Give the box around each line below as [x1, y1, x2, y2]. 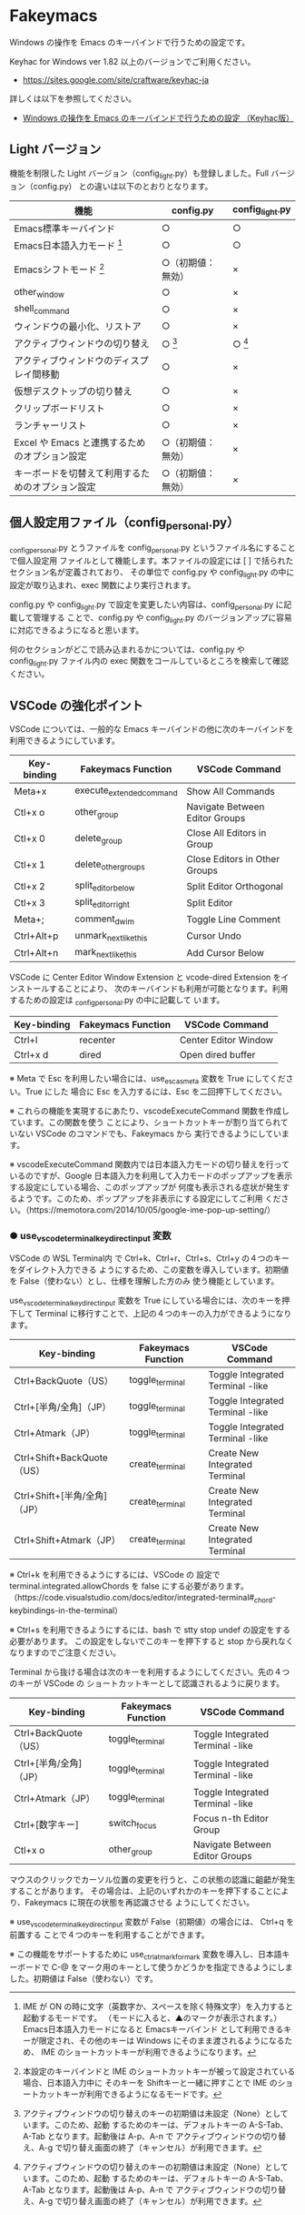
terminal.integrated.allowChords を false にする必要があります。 [9, 1580, 249, 1591]
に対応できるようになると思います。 [9, 625, 144, 635]
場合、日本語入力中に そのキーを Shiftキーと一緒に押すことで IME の [22, 2077, 278, 2088]
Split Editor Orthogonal [186, 879, 284, 892]
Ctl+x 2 [14, 879, 45, 892]
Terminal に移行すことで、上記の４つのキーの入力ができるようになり [34, 1308, 292, 1319]
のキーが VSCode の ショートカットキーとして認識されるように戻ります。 [9, 1677, 284, 1689]
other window [14, 285, 65, 300]
